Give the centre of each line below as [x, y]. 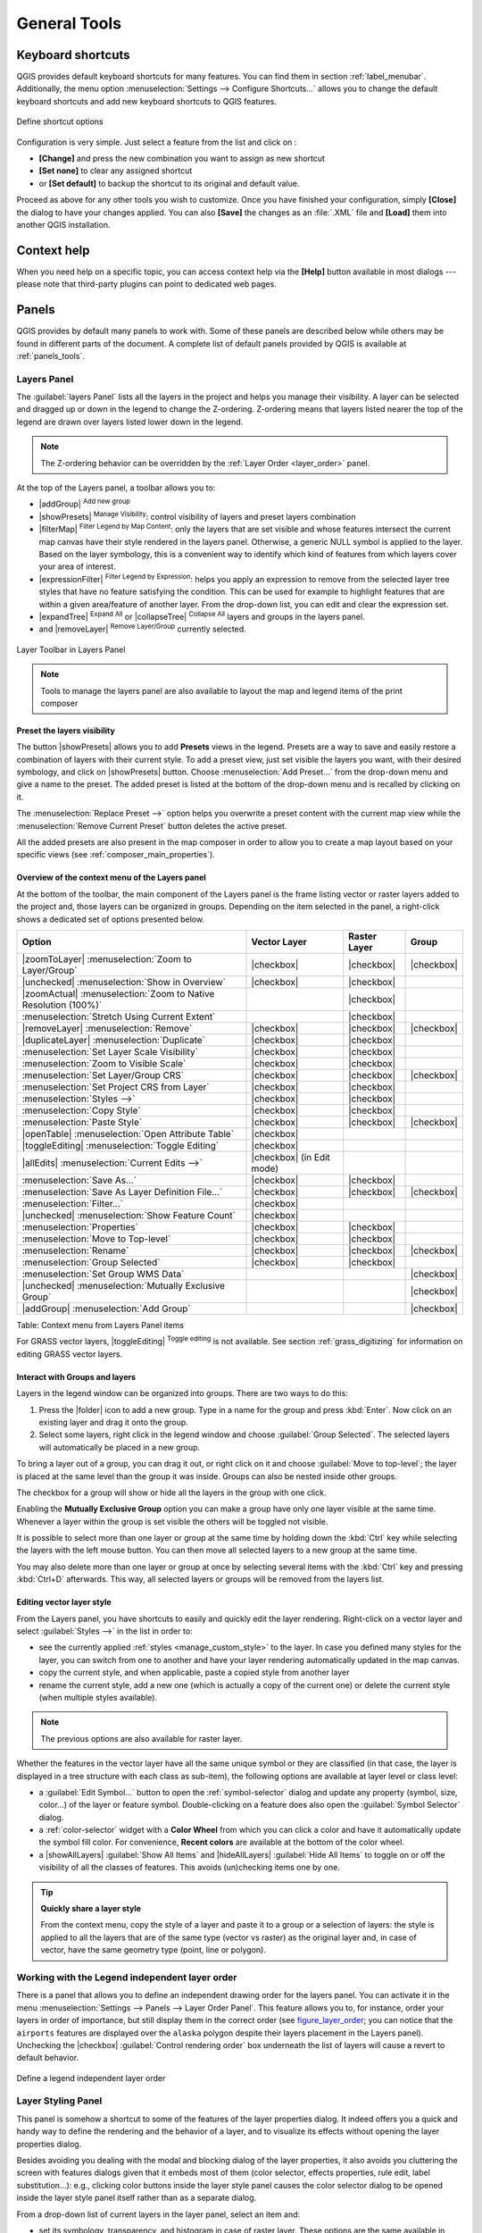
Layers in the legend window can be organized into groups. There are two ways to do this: [182, 1393]
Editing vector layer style [64, 1602]
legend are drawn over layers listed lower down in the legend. [130, 422]
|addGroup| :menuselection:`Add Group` [106, 1309]
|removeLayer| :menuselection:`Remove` [107, 1028]
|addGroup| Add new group [85, 503]
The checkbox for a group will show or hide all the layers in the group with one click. [171, 1493]
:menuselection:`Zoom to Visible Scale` [104, 1063]
